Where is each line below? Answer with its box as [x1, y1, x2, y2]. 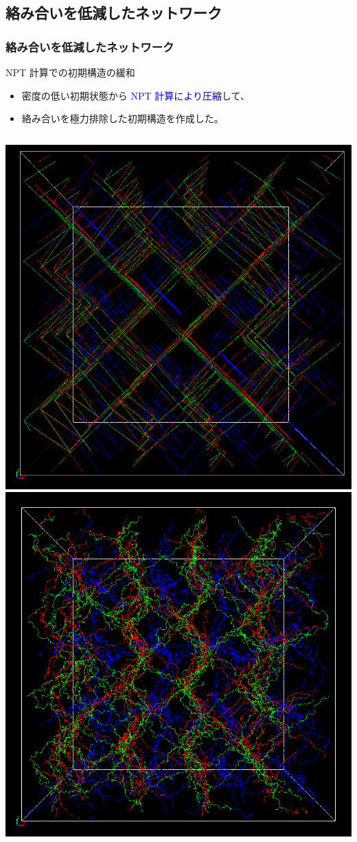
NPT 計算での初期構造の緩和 [5, 65, 135, 79]
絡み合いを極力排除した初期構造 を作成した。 [21, 111, 224, 126]
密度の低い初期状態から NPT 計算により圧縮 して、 [21, 88, 250, 102]
